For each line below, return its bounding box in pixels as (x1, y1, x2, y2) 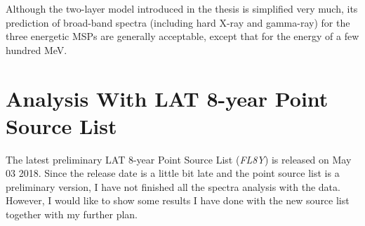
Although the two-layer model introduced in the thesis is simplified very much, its (6, 1, 358, 15)
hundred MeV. (6, 42, 67, 57)
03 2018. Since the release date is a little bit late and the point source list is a (6, 166, 340, 180)
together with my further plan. (6, 207, 138, 222)
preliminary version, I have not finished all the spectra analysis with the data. (6, 179, 340, 194)
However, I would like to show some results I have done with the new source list (6, 193, 350, 208)
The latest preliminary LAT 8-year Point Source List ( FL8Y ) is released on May (6, 152, 352, 166)
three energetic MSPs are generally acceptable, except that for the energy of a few (6, 29, 359, 44)
